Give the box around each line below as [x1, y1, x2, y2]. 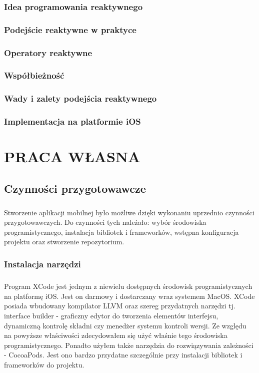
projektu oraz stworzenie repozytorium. [4, 236, 124, 247]
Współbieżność [4, 69, 64, 82]
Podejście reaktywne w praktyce [4, 23, 136, 36]
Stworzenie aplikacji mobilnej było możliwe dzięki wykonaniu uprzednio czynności [4, 207, 254, 217]
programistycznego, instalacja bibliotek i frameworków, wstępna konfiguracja [4, 226, 239, 237]
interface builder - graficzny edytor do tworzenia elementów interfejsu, [4, 310, 218, 320]
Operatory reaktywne [4, 46, 92, 59]
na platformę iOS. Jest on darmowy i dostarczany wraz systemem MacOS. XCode [4, 290, 255, 301]
